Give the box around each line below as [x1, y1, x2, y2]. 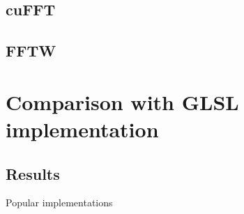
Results [6, 162, 60, 184]
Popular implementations [6, 195, 113, 210]
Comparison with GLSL [6, 87, 239, 116]
